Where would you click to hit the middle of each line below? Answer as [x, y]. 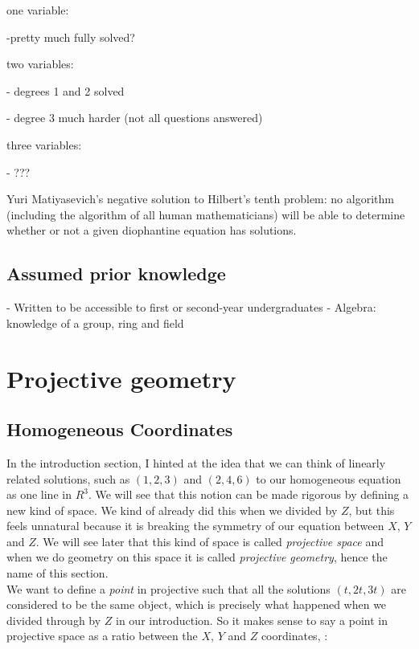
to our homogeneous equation [329, 478]
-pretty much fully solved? [71, 37]
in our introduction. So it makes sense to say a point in [252, 620]
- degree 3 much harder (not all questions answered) [135, 118]
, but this [372, 510]
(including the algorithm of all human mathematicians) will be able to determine [206, 214]
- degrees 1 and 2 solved [66, 90]
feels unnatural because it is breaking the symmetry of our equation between [195, 526]
